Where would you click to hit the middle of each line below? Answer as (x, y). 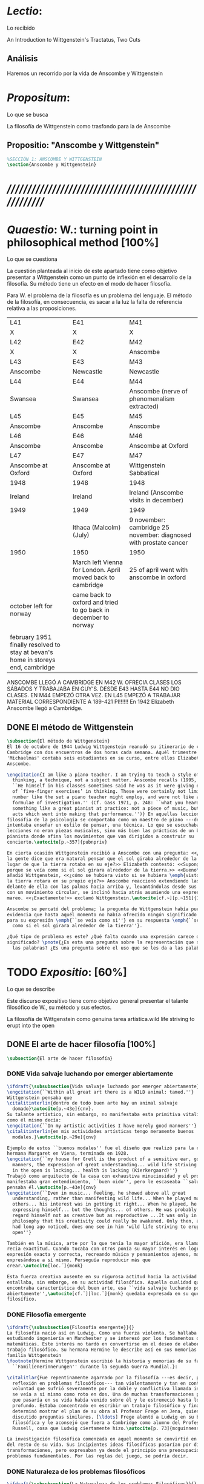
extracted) (144, 407)
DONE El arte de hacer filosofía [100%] (81, 1044)
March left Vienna (97, 562)
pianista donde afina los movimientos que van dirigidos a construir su (100, 836)
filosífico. (22, 1299)
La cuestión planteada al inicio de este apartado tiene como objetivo (92, 271)
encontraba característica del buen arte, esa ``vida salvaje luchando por (104, 1288)
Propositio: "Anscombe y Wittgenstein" (83, 146)
